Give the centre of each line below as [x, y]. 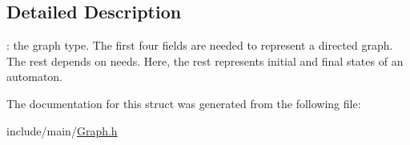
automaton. [35, 77]
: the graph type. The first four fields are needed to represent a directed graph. [200, 45]
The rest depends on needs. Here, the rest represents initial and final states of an [205, 60]
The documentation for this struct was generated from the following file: [184, 103]
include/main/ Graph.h [62, 130]
